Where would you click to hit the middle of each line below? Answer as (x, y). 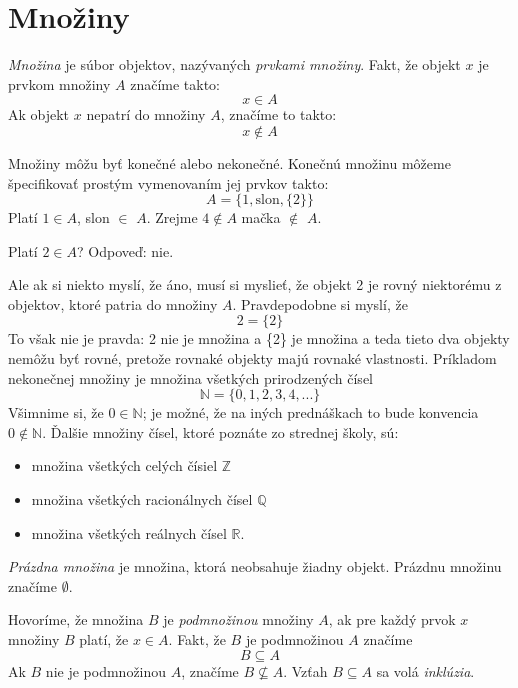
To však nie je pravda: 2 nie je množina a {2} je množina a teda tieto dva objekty (259, 338)
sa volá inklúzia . (425, 670)
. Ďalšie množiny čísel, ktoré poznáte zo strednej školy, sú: (220, 431)
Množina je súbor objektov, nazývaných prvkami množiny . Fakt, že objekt (234, 64)
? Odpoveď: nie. (125, 250)
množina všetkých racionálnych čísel (142, 499)
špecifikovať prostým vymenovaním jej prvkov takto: (168, 182)
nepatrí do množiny (146, 114)
